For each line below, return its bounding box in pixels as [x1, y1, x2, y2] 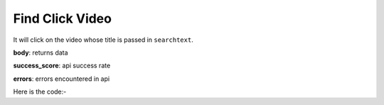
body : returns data [13, 48, 68, 57]
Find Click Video [13, 11, 112, 26]
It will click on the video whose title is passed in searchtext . [13, 35, 193, 44]
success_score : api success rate [13, 61, 111, 70]
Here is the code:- [13, 87, 67, 96]
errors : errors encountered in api [13, 74, 110, 83]
